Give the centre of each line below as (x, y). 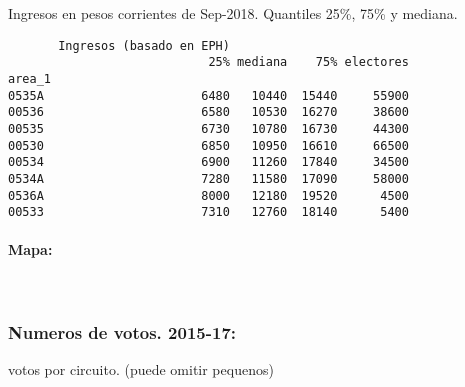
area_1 (29, 78)
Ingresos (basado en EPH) (144, 45)
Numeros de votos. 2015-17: (122, 332)
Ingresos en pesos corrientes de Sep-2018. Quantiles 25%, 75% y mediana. (233, 13)
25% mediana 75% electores (308, 62)
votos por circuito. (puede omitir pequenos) (141, 369)
